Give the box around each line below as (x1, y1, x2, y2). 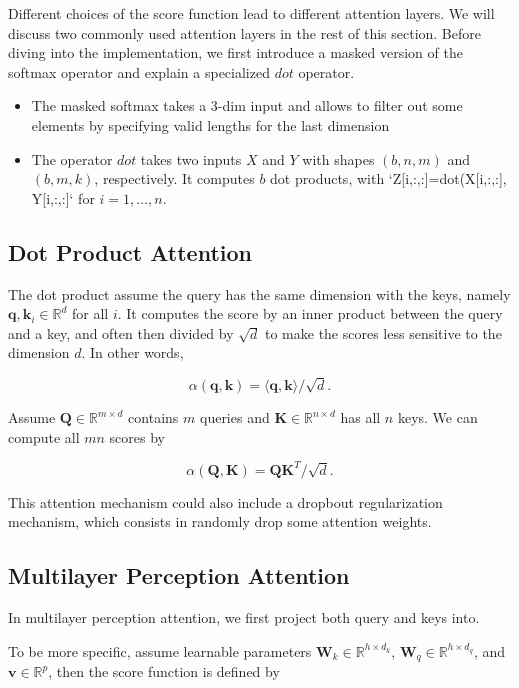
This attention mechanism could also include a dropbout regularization (8, 491, 443, 512)
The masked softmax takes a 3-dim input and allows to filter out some (31, 95, 463, 116)
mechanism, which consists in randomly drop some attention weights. (8, 511, 432, 532)
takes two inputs (140, 148, 242, 169)
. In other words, (81, 342, 184, 363)
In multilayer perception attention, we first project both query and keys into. (8, 607, 480, 628)
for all (72, 303, 109, 324)
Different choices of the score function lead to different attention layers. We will (8, 3, 495, 23)
